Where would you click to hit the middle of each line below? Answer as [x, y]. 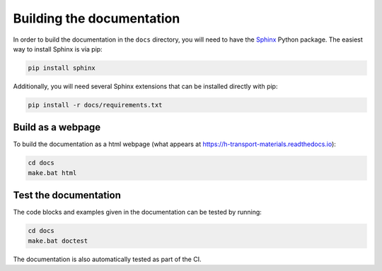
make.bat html [52, 173]
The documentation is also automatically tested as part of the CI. [107, 259]
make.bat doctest [58, 241]
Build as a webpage [57, 127]
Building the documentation [97, 18]
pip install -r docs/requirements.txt [95, 105]
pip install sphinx [62, 68]
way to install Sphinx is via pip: [58, 49]
